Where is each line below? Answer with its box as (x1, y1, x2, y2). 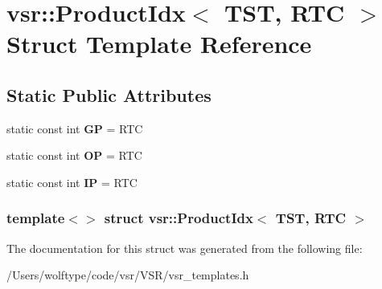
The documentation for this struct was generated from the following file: (6, 239, 363, 256)
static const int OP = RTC (6, 147, 142, 164)
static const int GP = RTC (6, 120, 143, 136)
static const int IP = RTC (6, 173, 138, 190)
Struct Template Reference (6, 27, 312, 60)
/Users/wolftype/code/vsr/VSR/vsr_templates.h (6, 267, 249, 283)
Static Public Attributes (6, 82, 212, 107)
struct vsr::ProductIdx (104, 208, 253, 228)
